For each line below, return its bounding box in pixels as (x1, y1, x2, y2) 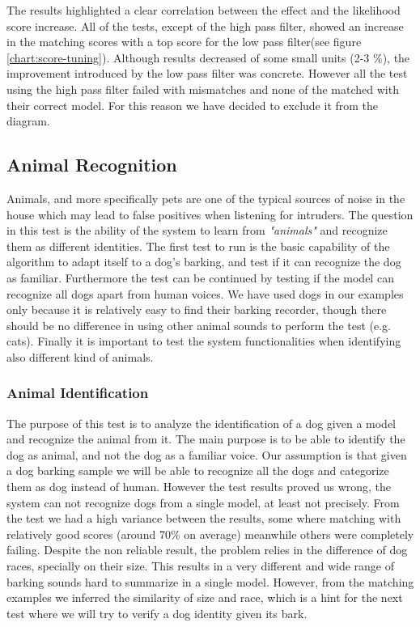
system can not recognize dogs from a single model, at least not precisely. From (6, 494, 400, 510)
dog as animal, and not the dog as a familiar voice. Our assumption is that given (6, 446, 407, 463)
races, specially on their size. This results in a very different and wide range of (6, 557, 394, 574)
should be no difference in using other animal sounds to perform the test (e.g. (6, 316, 391, 333)
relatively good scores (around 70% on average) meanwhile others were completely (6, 525, 414, 542)
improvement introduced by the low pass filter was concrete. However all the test (6, 65, 408, 82)
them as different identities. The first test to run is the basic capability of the (6, 237, 390, 254)
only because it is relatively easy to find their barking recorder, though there (6, 301, 387, 318)
